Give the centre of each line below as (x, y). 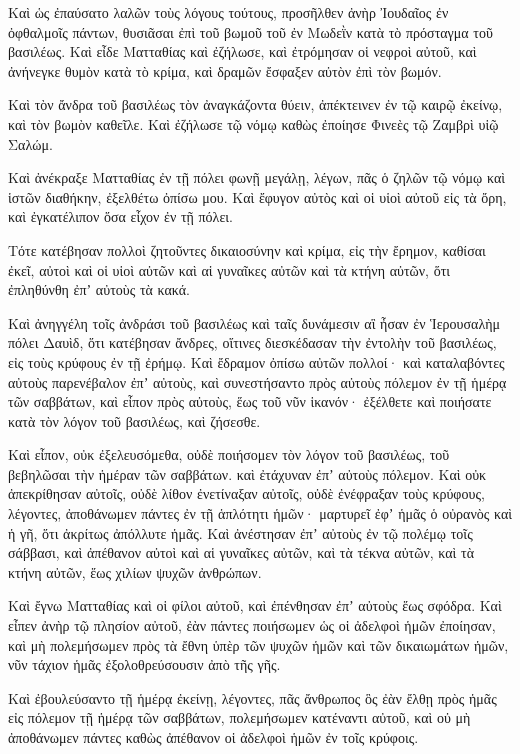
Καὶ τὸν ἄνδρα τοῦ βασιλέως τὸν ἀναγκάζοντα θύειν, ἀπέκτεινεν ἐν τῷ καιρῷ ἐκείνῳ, (255, 104)
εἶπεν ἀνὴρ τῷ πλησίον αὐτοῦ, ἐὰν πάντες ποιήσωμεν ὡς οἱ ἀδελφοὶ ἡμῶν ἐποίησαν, (252, 625)
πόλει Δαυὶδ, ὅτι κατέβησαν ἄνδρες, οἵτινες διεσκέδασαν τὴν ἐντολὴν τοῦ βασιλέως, (252, 342)
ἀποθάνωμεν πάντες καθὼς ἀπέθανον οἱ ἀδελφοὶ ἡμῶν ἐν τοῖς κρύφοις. (213, 737)
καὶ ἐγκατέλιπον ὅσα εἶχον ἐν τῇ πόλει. (120, 216)
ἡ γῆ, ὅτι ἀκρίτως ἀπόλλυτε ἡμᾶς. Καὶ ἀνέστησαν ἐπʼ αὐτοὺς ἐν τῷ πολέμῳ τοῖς (240, 532)
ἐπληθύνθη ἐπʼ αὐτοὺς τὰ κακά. (99, 289)
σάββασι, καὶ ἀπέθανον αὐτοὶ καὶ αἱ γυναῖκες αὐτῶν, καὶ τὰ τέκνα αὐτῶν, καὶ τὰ (241, 552)
